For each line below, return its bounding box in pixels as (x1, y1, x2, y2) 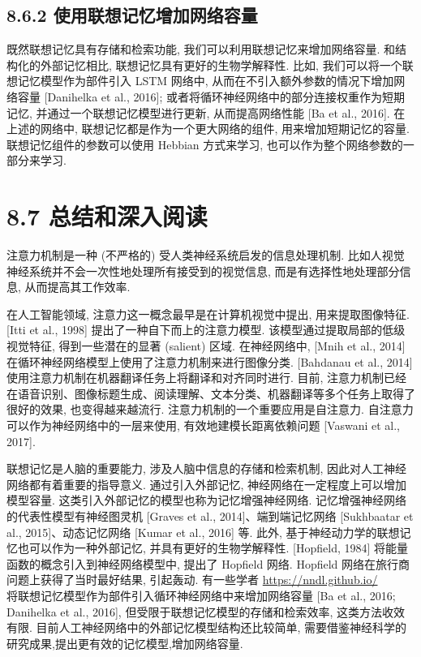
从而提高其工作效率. (24, 278, 131, 295)
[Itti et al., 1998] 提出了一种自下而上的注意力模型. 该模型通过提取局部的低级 (6, 321, 406, 338)
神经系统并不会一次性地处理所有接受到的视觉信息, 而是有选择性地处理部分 (6, 262, 400, 279)
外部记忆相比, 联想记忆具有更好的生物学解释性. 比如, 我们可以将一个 (40, 56, 402, 73)
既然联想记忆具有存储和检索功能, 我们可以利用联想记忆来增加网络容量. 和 (6, 41, 396, 58)
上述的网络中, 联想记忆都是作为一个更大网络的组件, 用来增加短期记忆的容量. (6, 120, 410, 137)
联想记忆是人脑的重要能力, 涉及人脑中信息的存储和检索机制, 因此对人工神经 (6, 460, 407, 477)
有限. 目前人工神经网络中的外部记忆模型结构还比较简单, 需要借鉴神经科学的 (6, 619, 407, 636)
